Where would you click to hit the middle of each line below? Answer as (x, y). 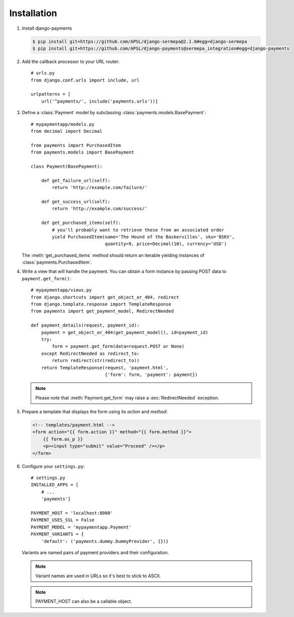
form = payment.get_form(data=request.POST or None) (118, 346)
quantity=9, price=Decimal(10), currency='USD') (166, 244)
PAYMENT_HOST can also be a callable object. (84, 601)
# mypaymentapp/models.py (63, 124)
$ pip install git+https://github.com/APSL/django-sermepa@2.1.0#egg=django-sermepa (140, 41)
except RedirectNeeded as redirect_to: (90, 353)
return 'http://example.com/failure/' (100, 188)
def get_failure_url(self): (76, 180)
